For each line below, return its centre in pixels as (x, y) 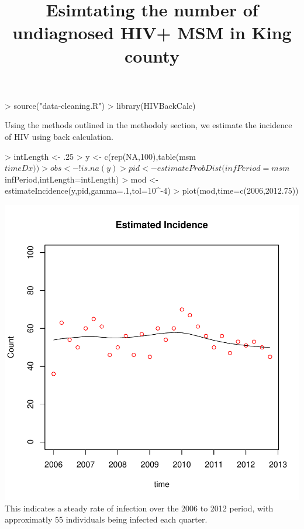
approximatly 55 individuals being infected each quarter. (106, 519)
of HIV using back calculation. (59, 136)
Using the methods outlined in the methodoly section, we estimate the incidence (148, 125)
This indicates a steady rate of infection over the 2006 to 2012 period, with (139, 508)
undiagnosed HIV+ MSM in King (152, 32)
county (152, 55)
